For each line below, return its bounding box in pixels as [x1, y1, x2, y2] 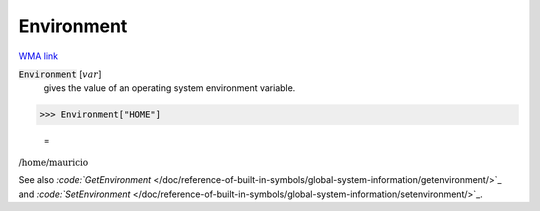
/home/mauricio [18, 156, 89, 168]
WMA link [18, 50, 59, 62]
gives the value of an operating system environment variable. [43, 82, 296, 94]
